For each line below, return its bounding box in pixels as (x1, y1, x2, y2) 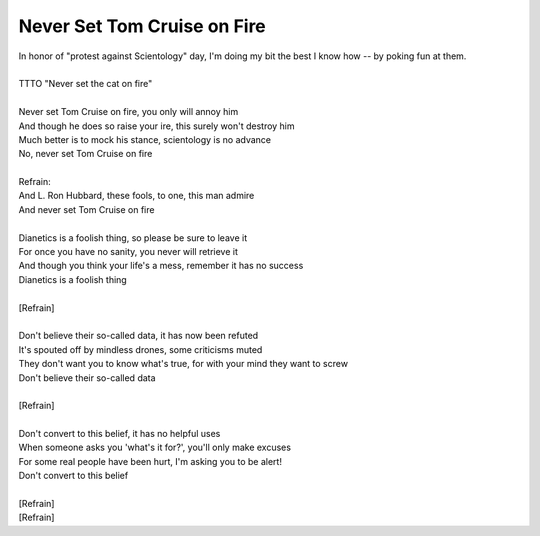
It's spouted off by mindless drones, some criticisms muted (18, 343, 263, 355)
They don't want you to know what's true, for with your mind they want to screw (18, 358, 349, 370)
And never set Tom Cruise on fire (18, 203, 155, 215)
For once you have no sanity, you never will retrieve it (18, 246, 239, 258)
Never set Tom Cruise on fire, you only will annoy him (18, 106, 239, 118)
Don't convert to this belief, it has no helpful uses (18, 428, 221, 440)
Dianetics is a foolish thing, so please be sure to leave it (18, 231, 248, 244)
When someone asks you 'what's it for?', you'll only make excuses (18, 441, 292, 454)
